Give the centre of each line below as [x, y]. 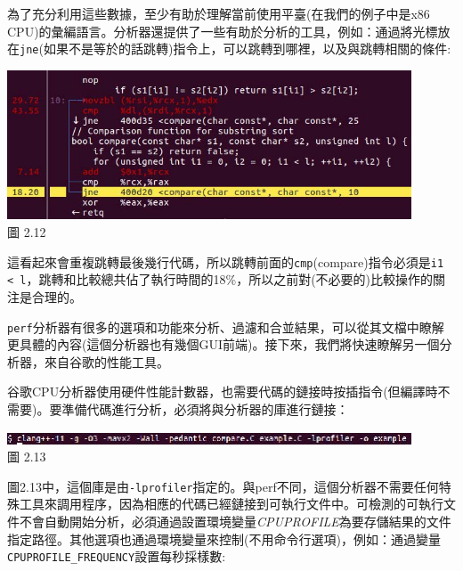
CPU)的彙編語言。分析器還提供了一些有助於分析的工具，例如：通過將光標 [223, 31]
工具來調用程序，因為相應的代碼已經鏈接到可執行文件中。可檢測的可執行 [231, 504]
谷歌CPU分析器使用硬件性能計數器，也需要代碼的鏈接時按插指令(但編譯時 [223, 392]
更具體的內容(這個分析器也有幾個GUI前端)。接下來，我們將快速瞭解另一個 [223, 344]
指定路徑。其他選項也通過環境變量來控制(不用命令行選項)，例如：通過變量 [224, 538]
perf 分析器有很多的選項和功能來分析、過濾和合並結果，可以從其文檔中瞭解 [226, 326]
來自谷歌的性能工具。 [106, 361]
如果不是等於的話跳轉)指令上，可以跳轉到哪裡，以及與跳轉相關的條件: [247, 49]
